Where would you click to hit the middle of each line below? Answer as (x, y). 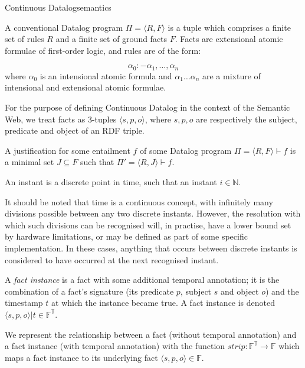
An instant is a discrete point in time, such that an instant (111, 181)
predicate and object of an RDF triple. (75, 130)
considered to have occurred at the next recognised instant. (112, 259)
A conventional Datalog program (64, 27)
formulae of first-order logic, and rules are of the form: (103, 50)
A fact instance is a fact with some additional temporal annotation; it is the (142, 280)
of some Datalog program (186, 150)
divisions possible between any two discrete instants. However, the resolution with (153, 213)
